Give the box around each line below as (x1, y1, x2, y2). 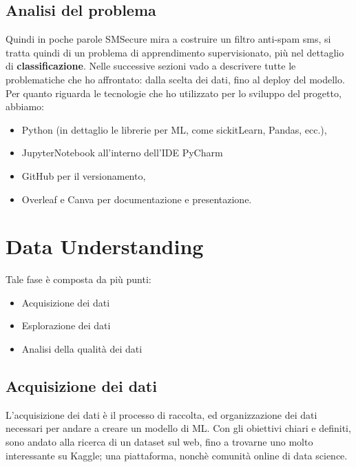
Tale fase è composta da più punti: (6, 272, 151, 287)
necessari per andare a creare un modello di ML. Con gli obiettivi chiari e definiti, (6, 421, 351, 435)
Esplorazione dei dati (21, 318, 111, 333)
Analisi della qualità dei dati (21, 342, 143, 356)
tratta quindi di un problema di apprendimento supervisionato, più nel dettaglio (6, 45, 344, 59)
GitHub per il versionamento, (21, 168, 146, 183)
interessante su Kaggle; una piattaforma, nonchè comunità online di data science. (6, 448, 348, 462)
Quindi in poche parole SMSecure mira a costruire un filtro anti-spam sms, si (6, 32, 331, 46)
